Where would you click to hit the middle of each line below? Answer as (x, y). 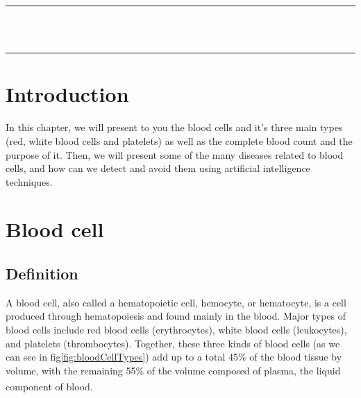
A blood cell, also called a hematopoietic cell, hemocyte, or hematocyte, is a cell (176, 302)
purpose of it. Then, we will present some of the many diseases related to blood (175, 154)
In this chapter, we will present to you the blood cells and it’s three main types (174, 127)
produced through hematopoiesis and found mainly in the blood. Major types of (176, 316)
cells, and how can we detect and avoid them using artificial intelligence (158, 168)
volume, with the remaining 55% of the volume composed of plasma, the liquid (173, 370)
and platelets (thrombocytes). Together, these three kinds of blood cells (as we (173, 343)
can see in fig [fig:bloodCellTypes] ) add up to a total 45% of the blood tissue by (174, 357)
